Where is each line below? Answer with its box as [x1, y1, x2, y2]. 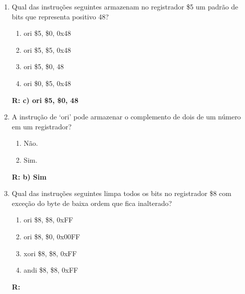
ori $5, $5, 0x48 [23, 44, 71, 55]
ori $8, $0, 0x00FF [23, 231, 80, 241]
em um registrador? [11, 121, 72, 131]
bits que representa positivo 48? [11, 11, 109, 21]
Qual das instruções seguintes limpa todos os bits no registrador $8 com [11, 188, 232, 198]
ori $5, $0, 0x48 [23, 28, 71, 38]
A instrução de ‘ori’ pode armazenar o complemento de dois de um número [11, 111, 241, 122]
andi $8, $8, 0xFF [23, 265, 78, 275]
